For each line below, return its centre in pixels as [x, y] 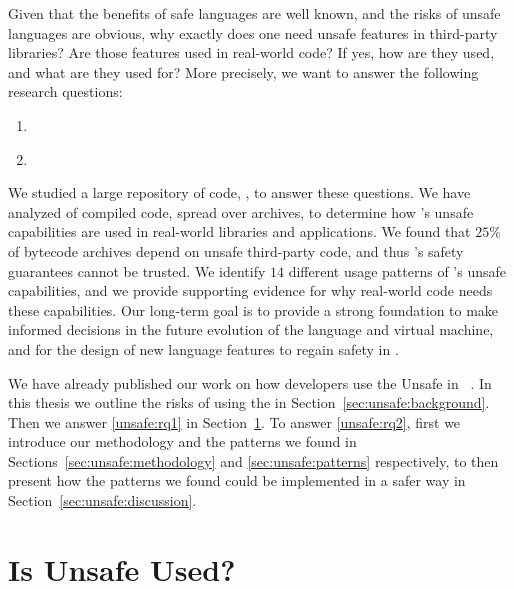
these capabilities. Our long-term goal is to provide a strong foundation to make [253, 309]
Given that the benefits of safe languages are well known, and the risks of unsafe [254, 13]
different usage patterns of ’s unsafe [397, 270]
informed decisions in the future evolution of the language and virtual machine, [251, 329]
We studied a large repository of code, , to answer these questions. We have [239, 192]
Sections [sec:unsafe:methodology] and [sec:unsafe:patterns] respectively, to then [253, 460]
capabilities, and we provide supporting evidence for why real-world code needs [250, 290]
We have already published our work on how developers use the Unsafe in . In [250, 382]
